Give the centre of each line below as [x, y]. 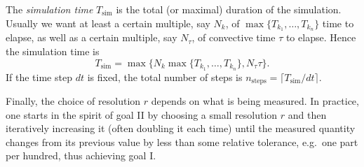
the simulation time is [53, 51]
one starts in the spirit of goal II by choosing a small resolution [142, 114]
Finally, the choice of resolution [73, 100]
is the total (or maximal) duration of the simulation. [229, 9]
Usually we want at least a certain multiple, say [108, 23]
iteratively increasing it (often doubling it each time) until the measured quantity [181, 128]
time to [338, 23]
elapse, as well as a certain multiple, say [92, 37]
